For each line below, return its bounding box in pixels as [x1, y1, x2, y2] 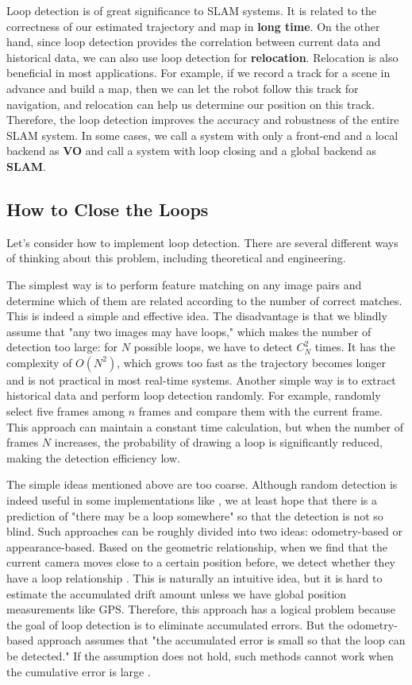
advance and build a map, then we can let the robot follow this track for [6, 79, 359, 96]
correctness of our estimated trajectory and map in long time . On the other [6, 17, 380, 34]
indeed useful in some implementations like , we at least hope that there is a [6, 492, 378, 509]
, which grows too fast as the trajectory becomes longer [117, 354, 386, 370]
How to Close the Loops [6, 196, 209, 221]
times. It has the [314, 339, 395, 355]
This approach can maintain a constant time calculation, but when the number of [6, 418, 403, 435]
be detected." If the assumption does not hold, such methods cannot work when [6, 647, 394, 664]
